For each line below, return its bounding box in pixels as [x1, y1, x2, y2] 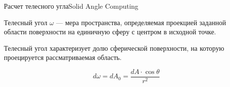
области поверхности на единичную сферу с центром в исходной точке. [4, 27, 216, 37]
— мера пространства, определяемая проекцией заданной [56, 17, 226, 27]
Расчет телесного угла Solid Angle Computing [4, 1, 139, 11]
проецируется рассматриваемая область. [4, 52, 122, 62]
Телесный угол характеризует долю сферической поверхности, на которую [4, 43, 224, 53]
